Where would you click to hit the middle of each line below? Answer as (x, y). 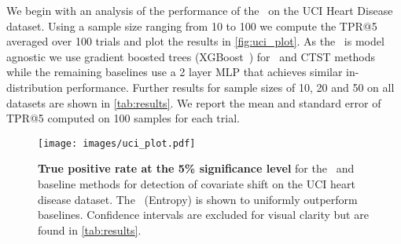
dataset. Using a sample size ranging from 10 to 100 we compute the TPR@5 (192, 25)
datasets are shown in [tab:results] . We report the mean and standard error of (194, 102)
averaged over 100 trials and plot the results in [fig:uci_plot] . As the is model (195, 41)
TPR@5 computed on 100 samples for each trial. (123, 118)
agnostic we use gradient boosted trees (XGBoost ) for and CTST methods (191, 56)
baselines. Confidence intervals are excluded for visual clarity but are (203, 215)
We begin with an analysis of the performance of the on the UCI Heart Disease (200, 10)
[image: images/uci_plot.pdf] (117, 143)
